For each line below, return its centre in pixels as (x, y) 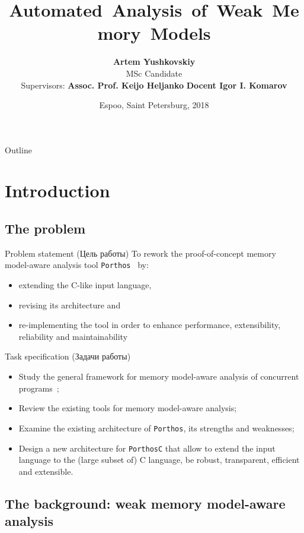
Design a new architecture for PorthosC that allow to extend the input (147, 448)
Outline (18, 149)
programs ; (39, 388)
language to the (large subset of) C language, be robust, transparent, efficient (159, 460)
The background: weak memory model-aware (145, 503)
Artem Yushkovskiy (154, 61)
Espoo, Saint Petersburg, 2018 (154, 105)
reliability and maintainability (73, 336)
